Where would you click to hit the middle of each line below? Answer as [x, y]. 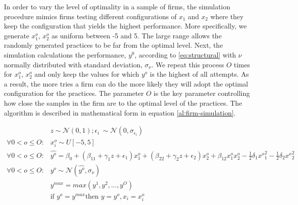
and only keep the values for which [87, 74]
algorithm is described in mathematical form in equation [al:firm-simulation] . [120, 112]
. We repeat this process [188, 64]
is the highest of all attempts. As [199, 74]
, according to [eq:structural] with [185, 54]
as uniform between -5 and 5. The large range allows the [136, 35]
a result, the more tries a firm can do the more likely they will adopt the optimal [126, 83]
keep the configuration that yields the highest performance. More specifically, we [125, 26]
